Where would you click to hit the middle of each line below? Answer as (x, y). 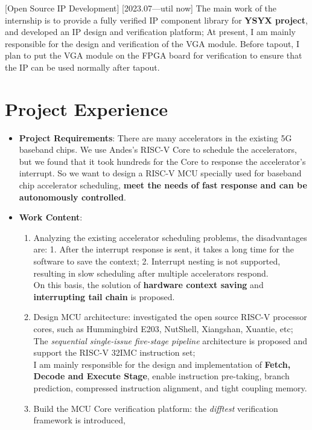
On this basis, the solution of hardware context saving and (148, 285)
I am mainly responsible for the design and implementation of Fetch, (162, 364)
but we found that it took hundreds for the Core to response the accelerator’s (162, 161)
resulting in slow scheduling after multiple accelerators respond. (151, 273)
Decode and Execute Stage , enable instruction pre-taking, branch (161, 376)
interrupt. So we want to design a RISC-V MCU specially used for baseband (160, 173)
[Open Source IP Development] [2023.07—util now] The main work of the (141, 8)
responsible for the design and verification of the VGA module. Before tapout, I (152, 43)
